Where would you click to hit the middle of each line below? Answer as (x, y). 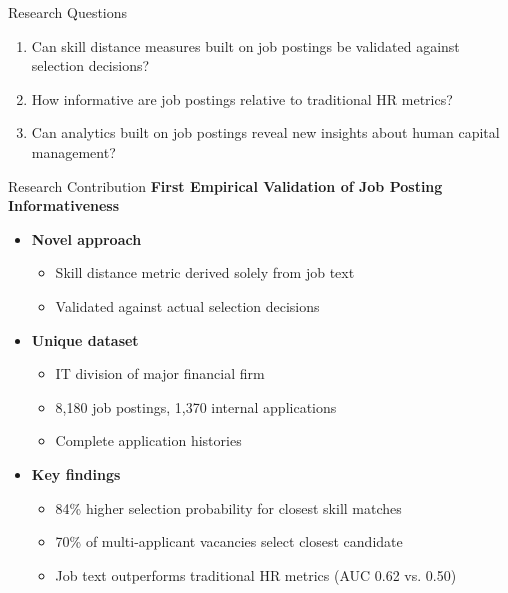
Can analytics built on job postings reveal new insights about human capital (265, 132)
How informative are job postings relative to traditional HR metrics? (242, 98)
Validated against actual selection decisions (187, 305)
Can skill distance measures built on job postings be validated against (245, 45)
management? (73, 151)
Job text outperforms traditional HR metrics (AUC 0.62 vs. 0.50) (256, 574)
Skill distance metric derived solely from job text (205, 272)
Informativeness (64, 205)
